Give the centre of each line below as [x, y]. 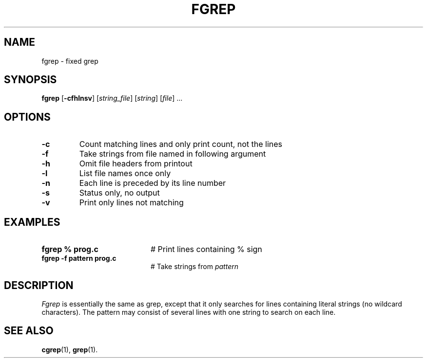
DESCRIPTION [39, 285]
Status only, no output [119, 193]
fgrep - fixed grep [70, 61]
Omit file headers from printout [136, 164]
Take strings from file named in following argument [173, 154]
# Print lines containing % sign [206, 249]
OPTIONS [27, 117]
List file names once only [125, 173]
